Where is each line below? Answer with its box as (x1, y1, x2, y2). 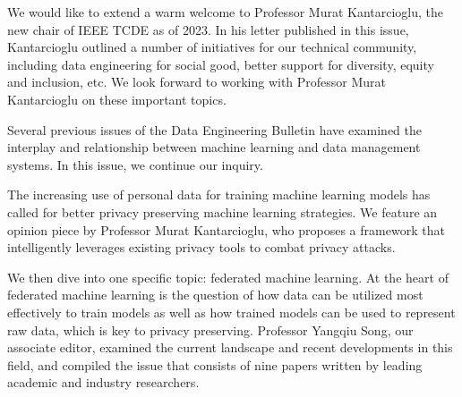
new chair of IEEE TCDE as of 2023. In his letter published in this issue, (7, 20, 409, 38)
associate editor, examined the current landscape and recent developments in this (7, 338, 453, 357)
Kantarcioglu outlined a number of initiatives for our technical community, (7, 38, 417, 56)
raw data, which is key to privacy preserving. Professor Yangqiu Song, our (7, 320, 414, 339)
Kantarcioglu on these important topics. (7, 89, 227, 108)
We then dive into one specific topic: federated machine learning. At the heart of (7, 267, 449, 286)
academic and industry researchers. (7, 373, 200, 392)
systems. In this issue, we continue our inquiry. (7, 155, 263, 173)
